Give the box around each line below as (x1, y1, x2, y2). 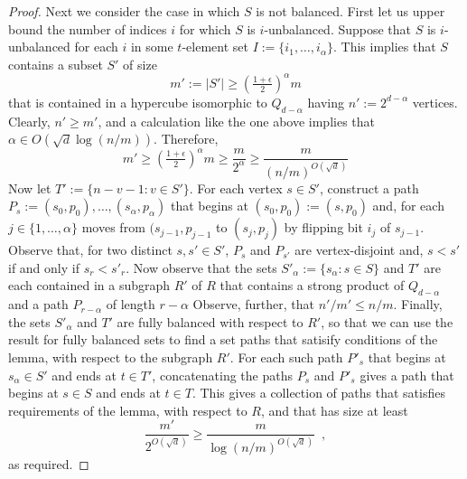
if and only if (8, 258, 79, 277)
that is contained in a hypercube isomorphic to (8, 92, 267, 111)
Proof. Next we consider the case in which (8, 2, 240, 20)
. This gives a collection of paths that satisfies (191, 383, 445, 402)
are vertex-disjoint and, (294, 240, 424, 259)
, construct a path (319, 178, 419, 197)
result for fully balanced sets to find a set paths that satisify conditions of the (8, 330, 438, 349)
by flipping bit (284, 218, 363, 237)
